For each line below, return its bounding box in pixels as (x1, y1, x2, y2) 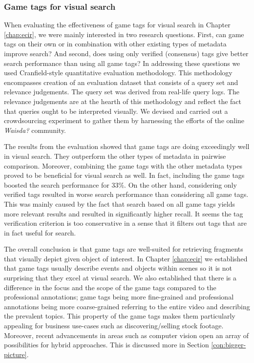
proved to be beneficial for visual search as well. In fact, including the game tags (4, 170, 245, 180)
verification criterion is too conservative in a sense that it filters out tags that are (4, 218, 247, 228)
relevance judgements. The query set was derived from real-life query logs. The (4, 86, 239, 97)
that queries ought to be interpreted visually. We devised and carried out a (4, 106, 228, 116)
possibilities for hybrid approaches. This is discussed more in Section (4, 340, 209, 350)
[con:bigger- (211, 340, 246, 350)
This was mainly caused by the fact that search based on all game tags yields (4, 198, 235, 209)
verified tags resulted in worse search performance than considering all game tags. (4, 189, 249, 199)
